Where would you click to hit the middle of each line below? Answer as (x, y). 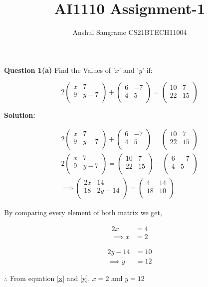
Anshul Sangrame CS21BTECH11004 (130, 32)
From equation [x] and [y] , (50, 278)
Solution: (20, 115)
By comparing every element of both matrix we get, (83, 212)
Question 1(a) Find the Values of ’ (60, 70)
